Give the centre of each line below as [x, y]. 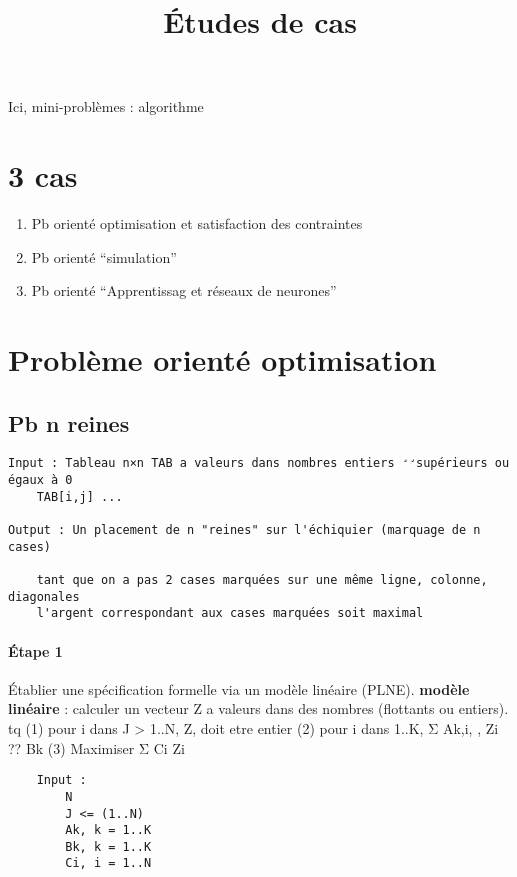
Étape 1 [35, 650]
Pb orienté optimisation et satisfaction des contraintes [197, 223]
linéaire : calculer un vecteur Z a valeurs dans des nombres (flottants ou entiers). [258, 708]
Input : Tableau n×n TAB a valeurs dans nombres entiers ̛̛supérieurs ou [259, 463]
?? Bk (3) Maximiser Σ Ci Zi [96, 747]
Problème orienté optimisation [222, 359]
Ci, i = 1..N [108, 863]
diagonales [44, 596]
